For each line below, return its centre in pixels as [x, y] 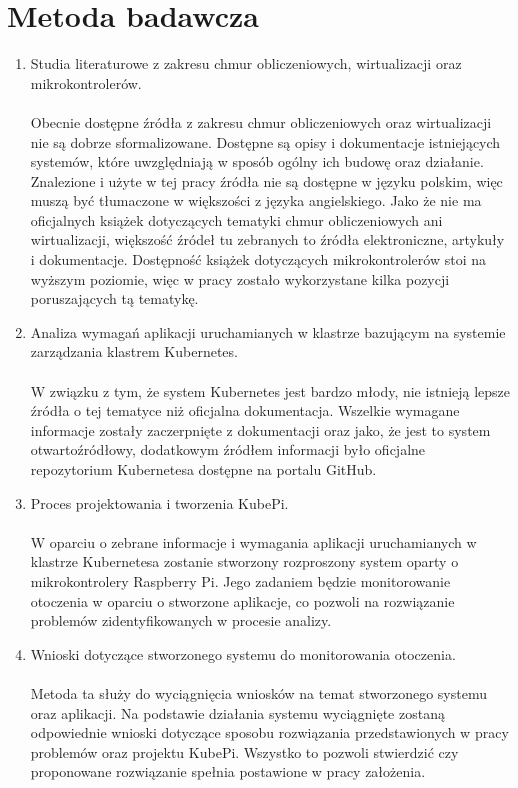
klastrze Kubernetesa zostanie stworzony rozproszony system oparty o [244, 561]
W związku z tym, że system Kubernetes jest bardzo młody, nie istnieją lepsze [270, 390]
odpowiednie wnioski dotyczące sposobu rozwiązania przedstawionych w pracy [269, 732]
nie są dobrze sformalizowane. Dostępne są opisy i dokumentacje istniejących [265, 141]
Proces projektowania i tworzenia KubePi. [159, 502]
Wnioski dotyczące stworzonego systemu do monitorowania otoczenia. [243, 653]
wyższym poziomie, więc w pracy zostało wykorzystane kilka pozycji [240, 278]
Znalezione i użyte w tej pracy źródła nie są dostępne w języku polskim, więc [266, 180]
